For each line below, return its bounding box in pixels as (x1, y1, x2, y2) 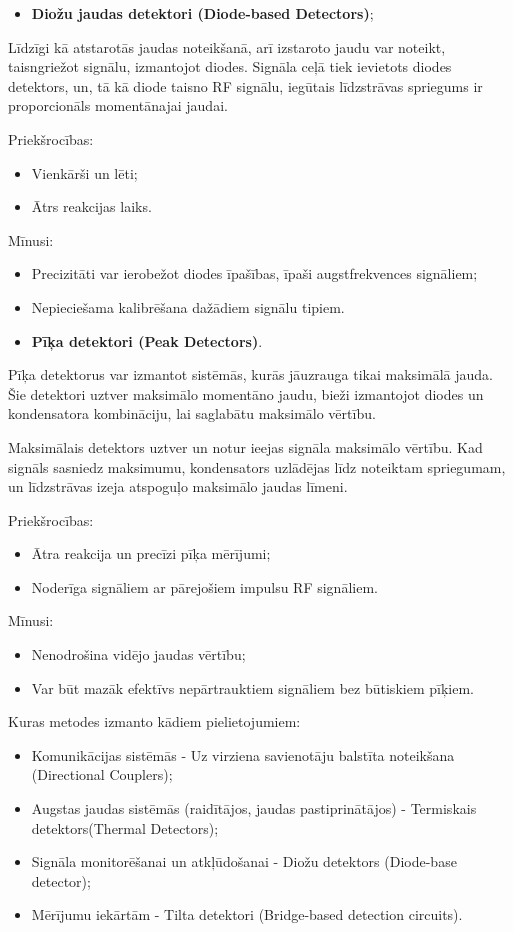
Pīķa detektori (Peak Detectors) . (31, 330, 263, 351)
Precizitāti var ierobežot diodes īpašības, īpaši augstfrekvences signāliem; (31, 263, 478, 284)
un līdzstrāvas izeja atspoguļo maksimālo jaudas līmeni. (8, 476, 348, 497)
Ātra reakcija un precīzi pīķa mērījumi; (31, 543, 271, 564)
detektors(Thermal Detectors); (31, 817, 219, 838)
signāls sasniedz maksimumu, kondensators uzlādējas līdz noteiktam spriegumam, (8, 456, 506, 477)
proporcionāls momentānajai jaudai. (8, 95, 228, 116)
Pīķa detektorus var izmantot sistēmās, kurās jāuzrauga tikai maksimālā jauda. (8, 364, 493, 385)
